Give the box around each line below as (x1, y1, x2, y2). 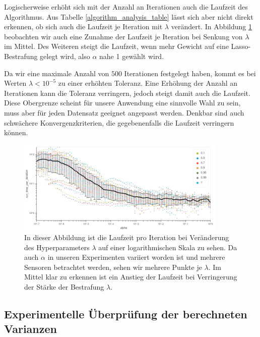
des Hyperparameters (24, 242, 90, 252)
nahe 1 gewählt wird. (99, 50, 164, 61)
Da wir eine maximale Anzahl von (4, 68, 109, 78)
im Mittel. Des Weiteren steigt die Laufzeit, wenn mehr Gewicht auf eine (4, 41, 229, 51)
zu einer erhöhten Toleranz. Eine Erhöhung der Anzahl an (58, 78, 238, 88)
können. (4, 127, 28, 138)
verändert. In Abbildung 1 (171, 21, 252, 32)
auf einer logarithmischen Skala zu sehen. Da (98, 242, 237, 252)
